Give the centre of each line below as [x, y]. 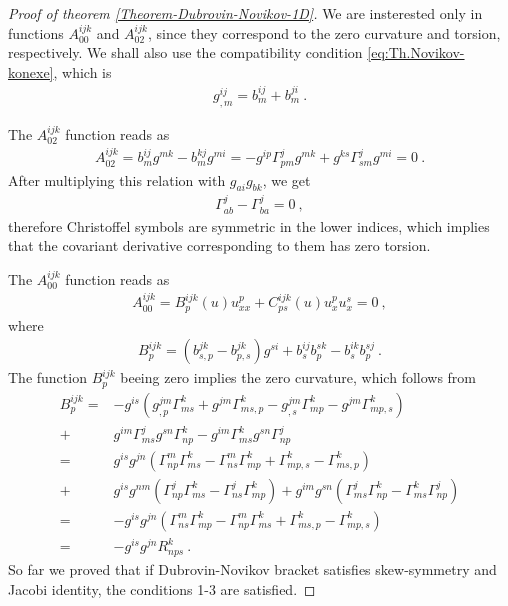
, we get [286, 179]
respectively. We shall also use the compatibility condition [185, 52]
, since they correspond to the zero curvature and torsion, [324, 32]
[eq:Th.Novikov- [416, 52]
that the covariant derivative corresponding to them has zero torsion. [219, 245]
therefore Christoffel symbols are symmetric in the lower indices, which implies [249, 225]
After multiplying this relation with [117, 179]
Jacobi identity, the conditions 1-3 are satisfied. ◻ [162, 588]
